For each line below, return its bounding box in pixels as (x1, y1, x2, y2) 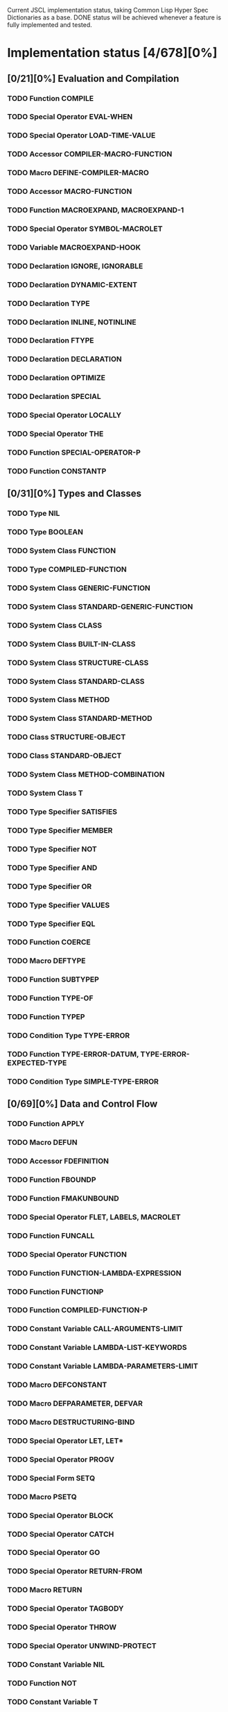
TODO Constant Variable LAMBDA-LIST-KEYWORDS (7, 1343, 187, 1353)
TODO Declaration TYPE (7, 298, 90, 308)
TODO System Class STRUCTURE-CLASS (7, 658, 149, 667)
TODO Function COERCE (7, 938, 91, 947)
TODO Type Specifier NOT (7, 844, 97, 854)
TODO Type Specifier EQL (7, 919, 96, 929)
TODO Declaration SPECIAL (7, 392, 102, 402)
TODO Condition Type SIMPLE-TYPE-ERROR (7, 1077, 159, 1086)
